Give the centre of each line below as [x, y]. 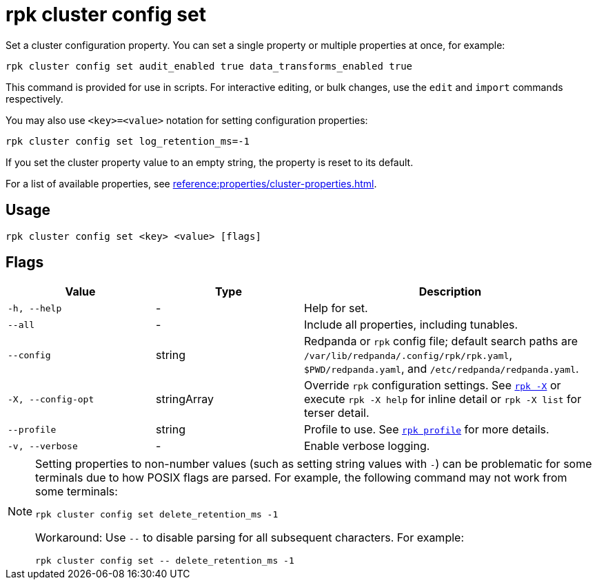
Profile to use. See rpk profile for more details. [427, 430]
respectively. [34, 99]
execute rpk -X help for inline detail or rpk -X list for [443, 399]
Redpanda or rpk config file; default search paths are [441, 341]
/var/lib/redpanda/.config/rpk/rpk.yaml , [408, 355]
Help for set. [336, 308]
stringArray [185, 399]
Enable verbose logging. [367, 446]
